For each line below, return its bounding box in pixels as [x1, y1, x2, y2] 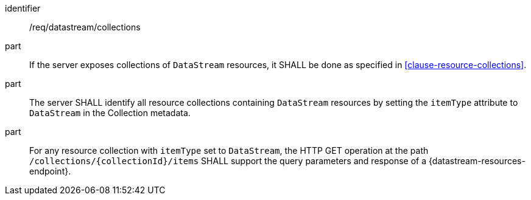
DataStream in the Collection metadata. [29, 108, 191, 118]
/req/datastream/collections [29, 22, 141, 32]
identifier [5, 3, 41, 13]
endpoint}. [29, 166, 71, 176]
